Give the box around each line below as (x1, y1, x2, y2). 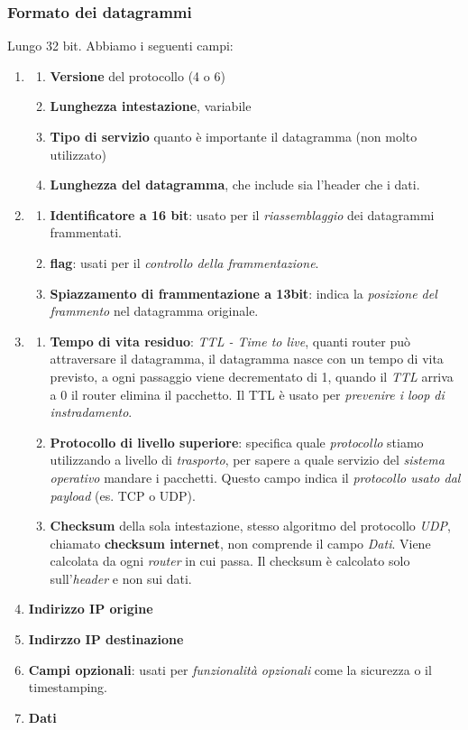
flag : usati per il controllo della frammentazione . (50, 253, 319, 272)
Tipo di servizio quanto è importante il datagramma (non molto (50, 127, 418, 145)
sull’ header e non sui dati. (50, 568, 192, 587)
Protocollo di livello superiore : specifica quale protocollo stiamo (50, 432, 424, 451)
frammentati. (50, 223, 122, 242)
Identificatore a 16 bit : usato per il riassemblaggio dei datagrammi (50, 205, 435, 224)
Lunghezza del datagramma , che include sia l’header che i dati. (50, 175, 420, 194)
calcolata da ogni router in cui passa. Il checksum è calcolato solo (50, 551, 410, 570)
